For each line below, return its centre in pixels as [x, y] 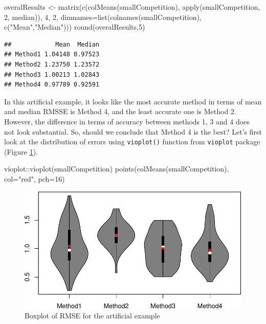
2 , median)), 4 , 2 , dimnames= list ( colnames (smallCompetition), [103, 17]
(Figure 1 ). [21, 151]
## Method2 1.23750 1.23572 [52, 64]
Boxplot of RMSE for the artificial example [92, 316]
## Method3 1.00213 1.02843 [52, 74]
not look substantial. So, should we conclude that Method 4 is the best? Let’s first [133, 131]
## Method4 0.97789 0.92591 [52, 85]
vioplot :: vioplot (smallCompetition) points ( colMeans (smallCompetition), [117, 169]
